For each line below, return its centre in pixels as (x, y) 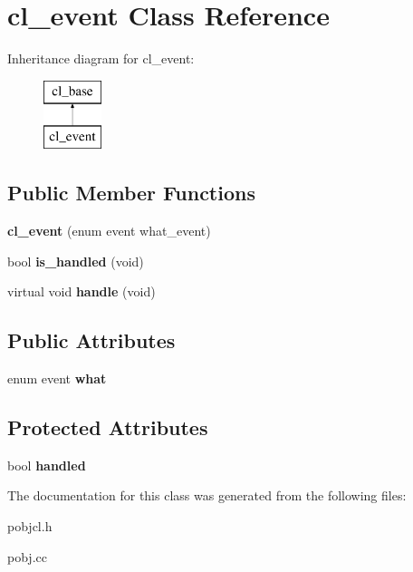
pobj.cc (27, 556)
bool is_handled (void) (76, 261)
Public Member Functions (131, 193)
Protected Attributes (108, 427)
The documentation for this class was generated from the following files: (207, 495)
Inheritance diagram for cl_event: (101, 58)
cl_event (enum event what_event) (109, 231)
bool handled (47, 465)
